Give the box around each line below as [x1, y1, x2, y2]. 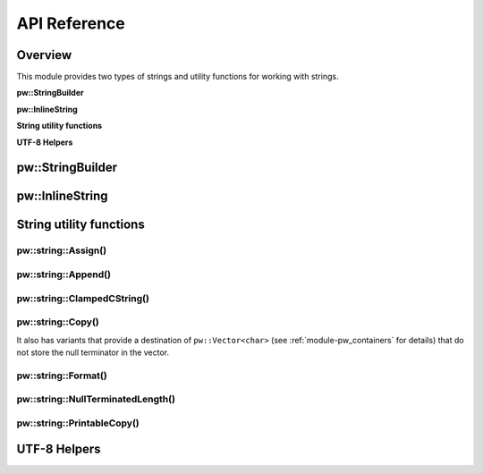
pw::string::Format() [16, 369, 107, 382]
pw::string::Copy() [16, 316, 100, 328]
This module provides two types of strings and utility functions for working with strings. [16, 72, 339, 82]
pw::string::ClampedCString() [16, 291, 149, 304]
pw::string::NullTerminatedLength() [16, 393, 176, 406]
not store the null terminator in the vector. [16, 347, 170, 358]
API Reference [16, 13, 125, 33]
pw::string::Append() [16, 268, 112, 281]
